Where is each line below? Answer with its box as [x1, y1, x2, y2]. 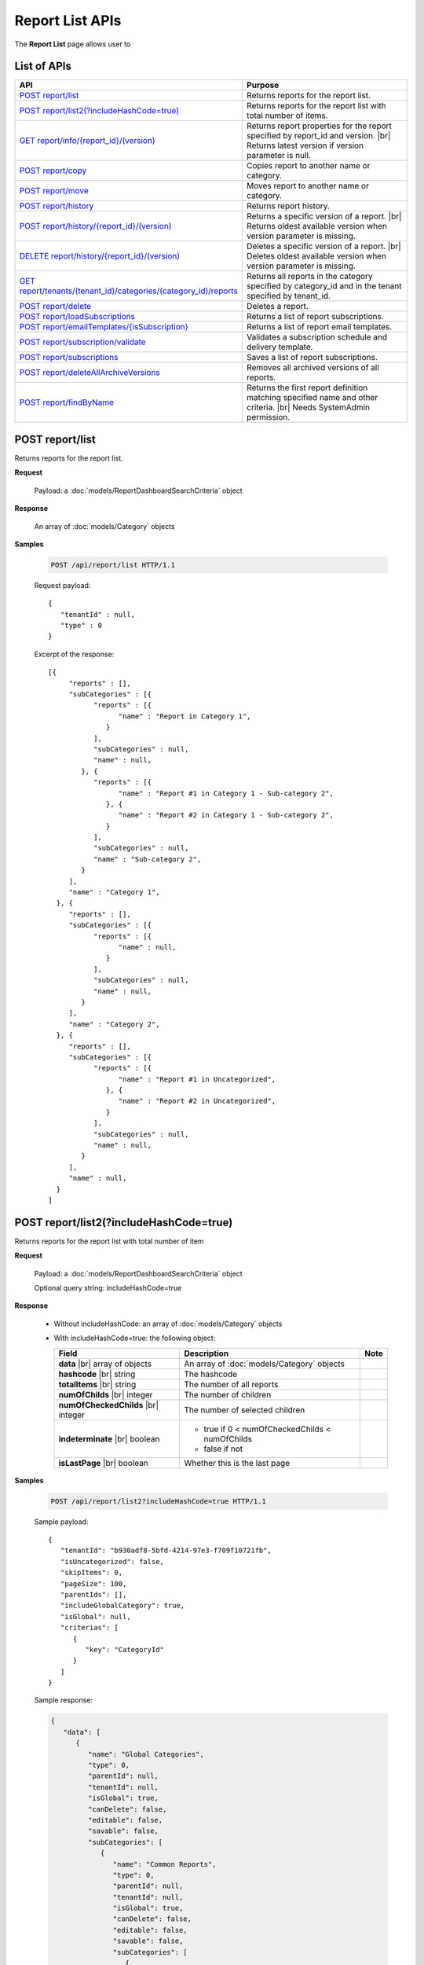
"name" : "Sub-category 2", [93, 854, 202, 864]
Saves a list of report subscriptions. [246, 352, 378, 363]
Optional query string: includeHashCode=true [34, 1284, 182, 1293]
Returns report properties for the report [246, 120, 393, 131]
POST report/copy [19, 165, 87, 176]
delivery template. [246, 342, 313, 353]
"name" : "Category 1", [68, 888, 160, 897]
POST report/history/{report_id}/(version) [19, 221, 172, 232]
